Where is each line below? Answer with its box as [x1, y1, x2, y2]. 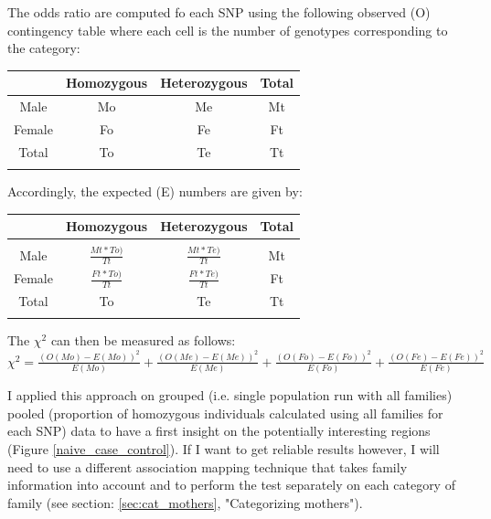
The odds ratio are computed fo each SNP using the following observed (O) [7, 3, 431, 21]
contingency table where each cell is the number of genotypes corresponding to [7, 20, 448, 39]
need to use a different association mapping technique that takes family [7, 457, 408, 476]
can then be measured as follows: [50, 331, 236, 350]
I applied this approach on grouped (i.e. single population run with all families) [7, 386, 453, 405]
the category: [7, 38, 80, 58]
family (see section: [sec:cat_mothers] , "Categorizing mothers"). [7, 493, 363, 512]
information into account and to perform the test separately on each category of [7, 475, 455, 494]
